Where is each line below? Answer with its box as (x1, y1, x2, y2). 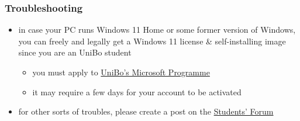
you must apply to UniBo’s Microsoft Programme (32, 66, 210, 78)
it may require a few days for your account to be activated (32, 85, 242, 98)
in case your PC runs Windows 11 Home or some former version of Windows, (18, 23, 296, 36)
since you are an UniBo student (18, 46, 132, 58)
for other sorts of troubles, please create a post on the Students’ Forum (18, 105, 274, 117)
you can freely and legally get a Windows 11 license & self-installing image (18, 34, 286, 47)
